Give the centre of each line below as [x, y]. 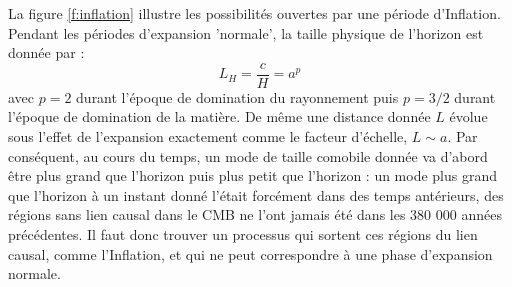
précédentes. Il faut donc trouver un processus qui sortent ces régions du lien [243, 234]
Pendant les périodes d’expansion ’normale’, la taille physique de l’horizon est [246, 32]
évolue [468, 116]
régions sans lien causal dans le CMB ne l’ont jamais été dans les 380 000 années [255, 214]
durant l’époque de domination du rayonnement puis [237, 96]
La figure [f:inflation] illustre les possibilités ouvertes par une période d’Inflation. [254, 13]
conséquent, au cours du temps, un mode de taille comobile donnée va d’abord [248, 155]
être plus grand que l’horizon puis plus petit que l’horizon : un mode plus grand [253, 175]
